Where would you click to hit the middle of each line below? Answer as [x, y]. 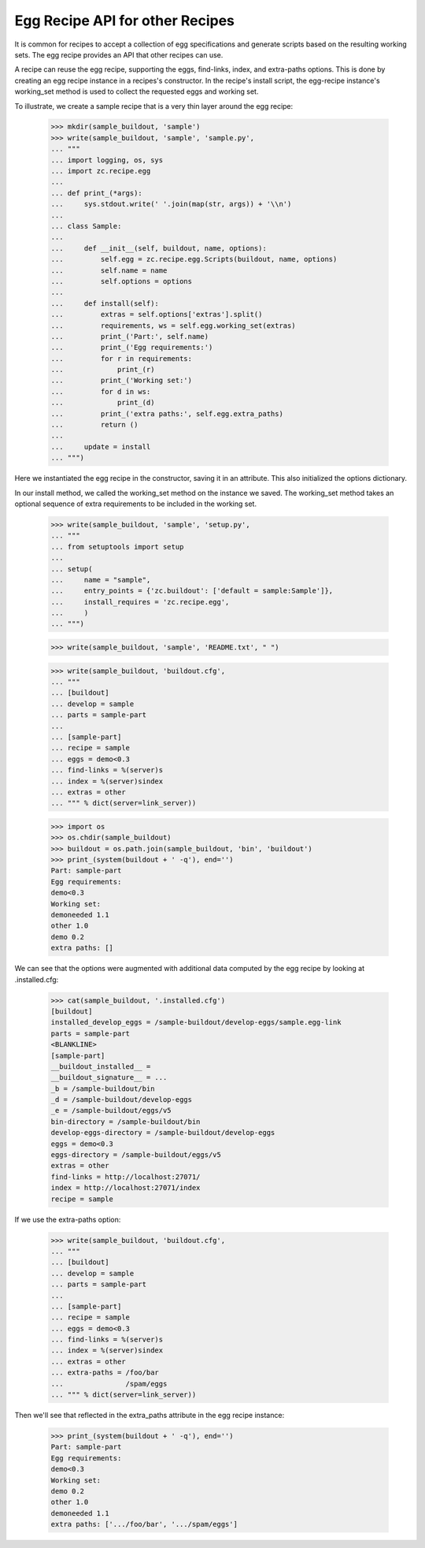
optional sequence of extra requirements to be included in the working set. [136, 504]
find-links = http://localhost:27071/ [126, 1177]
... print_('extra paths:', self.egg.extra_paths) [167, 413]
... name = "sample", [101, 580]
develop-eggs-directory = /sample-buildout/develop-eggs [163, 1133]
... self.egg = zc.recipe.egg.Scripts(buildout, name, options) [194, 259]
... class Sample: [86, 226]
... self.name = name [109, 270]
